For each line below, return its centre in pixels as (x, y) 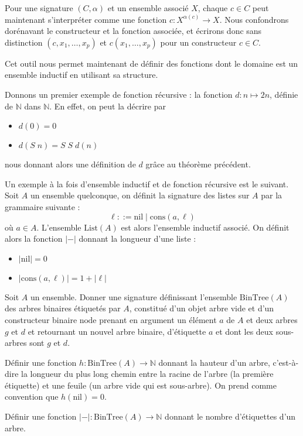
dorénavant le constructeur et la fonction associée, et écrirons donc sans (133, 31)
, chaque (213, 8)
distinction (24, 42)
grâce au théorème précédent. (198, 164)
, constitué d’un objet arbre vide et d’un (202, 308)
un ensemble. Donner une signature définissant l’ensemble (134, 296)
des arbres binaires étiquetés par (63, 308)
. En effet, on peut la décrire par (108, 106)
